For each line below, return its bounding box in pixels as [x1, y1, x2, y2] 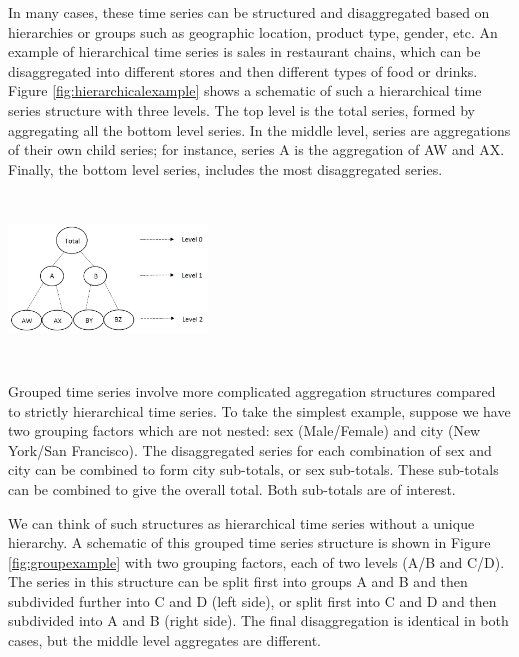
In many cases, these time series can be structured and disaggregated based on [8, 2, 490, 22]
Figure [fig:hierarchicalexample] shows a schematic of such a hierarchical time [8, 80, 482, 101]
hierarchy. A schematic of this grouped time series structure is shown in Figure [8, 532, 491, 553]
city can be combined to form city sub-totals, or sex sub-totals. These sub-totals [8, 459, 499, 480]
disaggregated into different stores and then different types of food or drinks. [8, 60, 478, 81]
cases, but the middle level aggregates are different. [8, 630, 321, 651]
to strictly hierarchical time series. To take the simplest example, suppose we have [8, 400, 511, 421]
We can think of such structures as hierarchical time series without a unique [8, 512, 475, 533]
